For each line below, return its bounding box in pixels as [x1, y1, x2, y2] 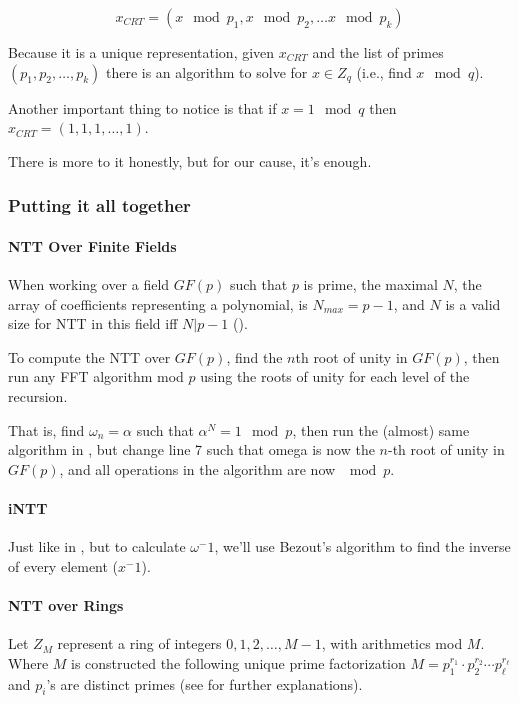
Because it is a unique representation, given [8, 42, 275, 62]
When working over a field [8, 274, 170, 295]
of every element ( [8, 555, 119, 576]
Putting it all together [8, 193, 191, 218]
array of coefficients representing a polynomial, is [8, 293, 308, 314]
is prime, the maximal [303, 274, 438, 295]
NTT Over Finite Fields [8, 235, 177, 256]
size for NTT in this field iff [8, 313, 178, 334]
